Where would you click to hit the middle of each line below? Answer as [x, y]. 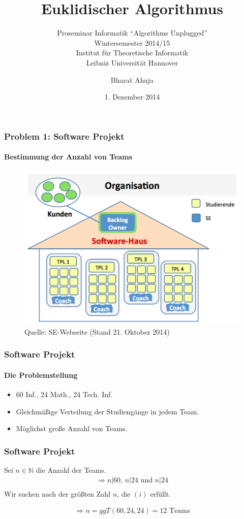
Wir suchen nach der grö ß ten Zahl [57, 493]
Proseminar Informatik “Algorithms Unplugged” [132, 33]
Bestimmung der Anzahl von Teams [68, 157]
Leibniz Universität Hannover [132, 62]
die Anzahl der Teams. [71, 469]
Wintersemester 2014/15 [132, 42]
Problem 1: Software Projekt [64, 136]
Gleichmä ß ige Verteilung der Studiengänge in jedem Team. [107, 411]
